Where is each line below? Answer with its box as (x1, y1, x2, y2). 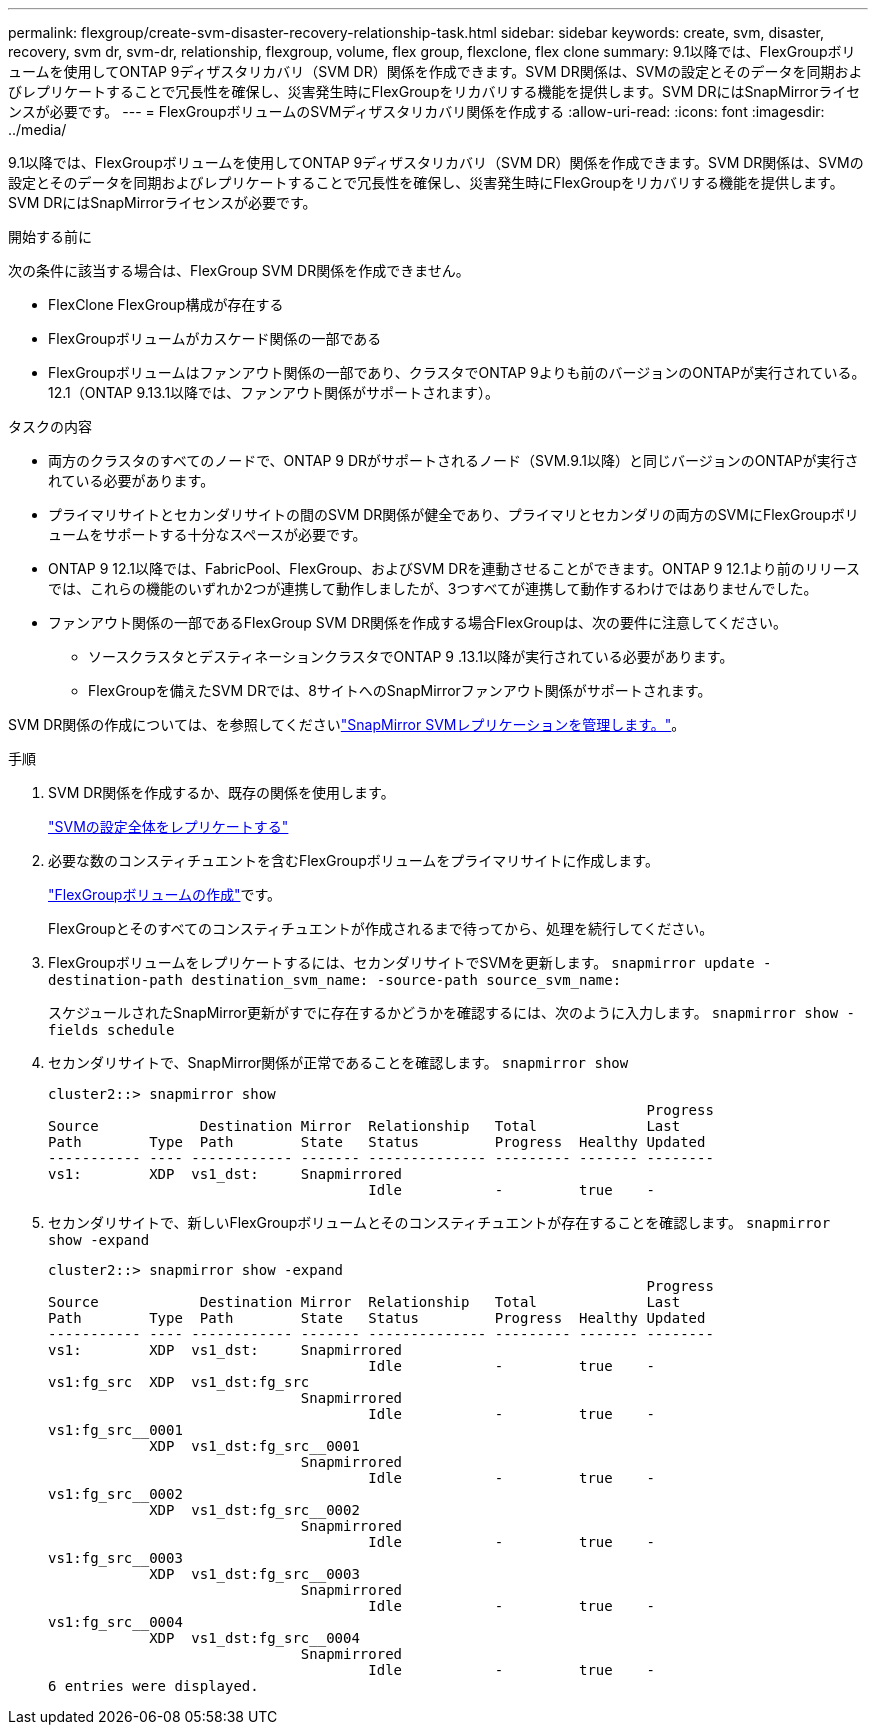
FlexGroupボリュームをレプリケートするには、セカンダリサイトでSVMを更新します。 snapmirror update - (48, 954, 772, 971)
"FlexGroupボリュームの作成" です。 (48, 886, 282, 903)
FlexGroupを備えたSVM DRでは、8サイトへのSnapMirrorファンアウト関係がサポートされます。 (88, 682, 712, 699)
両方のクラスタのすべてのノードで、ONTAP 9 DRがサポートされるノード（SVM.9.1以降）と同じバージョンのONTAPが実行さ (48, 452, 859, 469)
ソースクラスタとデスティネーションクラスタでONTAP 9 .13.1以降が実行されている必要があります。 (88, 648, 734, 665)
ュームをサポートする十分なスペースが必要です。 (48, 526, 367, 543)
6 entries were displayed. (48, 1678, 259, 1694)
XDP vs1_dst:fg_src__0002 (149, 1502, 360, 1518)
